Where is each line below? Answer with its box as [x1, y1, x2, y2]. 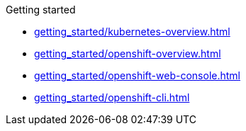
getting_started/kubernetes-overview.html [34, 25, 230, 38]
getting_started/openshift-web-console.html [34, 69, 240, 81]
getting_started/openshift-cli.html [34, 91, 190, 103]
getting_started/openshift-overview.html [34, 47, 221, 59]
